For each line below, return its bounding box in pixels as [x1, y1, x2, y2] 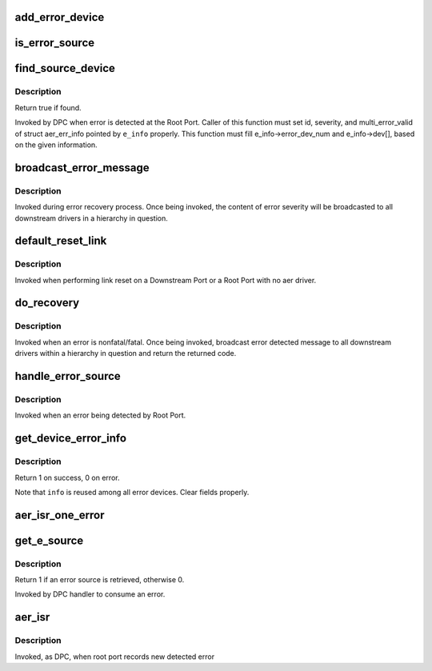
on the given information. [14, 140, 98, 150]
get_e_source [14, 533, 84, 547]
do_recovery [14, 296, 80, 310]
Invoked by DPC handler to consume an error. [14, 589, 166, 599]
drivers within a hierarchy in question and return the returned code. [14, 349, 237, 358]
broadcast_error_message [14, 161, 150, 174]
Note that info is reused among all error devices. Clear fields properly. [14, 487, 250, 497]
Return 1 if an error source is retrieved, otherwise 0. [14, 575, 185, 585]
